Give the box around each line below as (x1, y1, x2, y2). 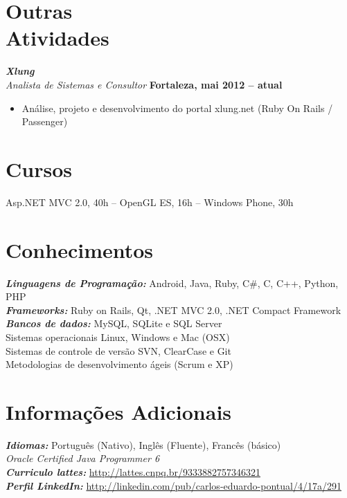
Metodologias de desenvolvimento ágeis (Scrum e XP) (6, 357, 233, 371)
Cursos (6, 154, 72, 183)
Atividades (6, 24, 109, 52)
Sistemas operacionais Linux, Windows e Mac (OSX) (6, 329, 230, 344)
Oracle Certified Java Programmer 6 (6, 451, 160, 465)
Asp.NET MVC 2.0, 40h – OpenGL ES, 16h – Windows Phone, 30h (6, 194, 294, 209)
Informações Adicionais (6, 397, 232, 425)
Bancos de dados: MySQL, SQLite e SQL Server (6, 316, 222, 331)
